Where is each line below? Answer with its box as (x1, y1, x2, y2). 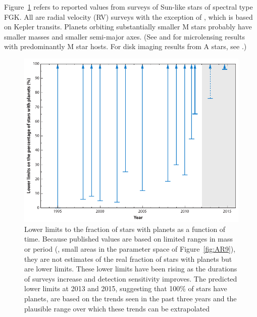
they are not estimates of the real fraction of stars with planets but (24, 253, 232, 264)
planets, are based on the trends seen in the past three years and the (24, 293, 237, 304)
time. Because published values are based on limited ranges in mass (24, 233, 233, 244)
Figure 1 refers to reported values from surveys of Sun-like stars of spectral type (4, 2, 253, 12)
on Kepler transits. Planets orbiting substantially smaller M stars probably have (4, 21, 252, 32)
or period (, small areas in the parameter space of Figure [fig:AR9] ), (24, 244, 236, 254)
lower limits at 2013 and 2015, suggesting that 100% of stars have (24, 283, 227, 294)
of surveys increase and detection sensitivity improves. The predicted (24, 273, 237, 284)
